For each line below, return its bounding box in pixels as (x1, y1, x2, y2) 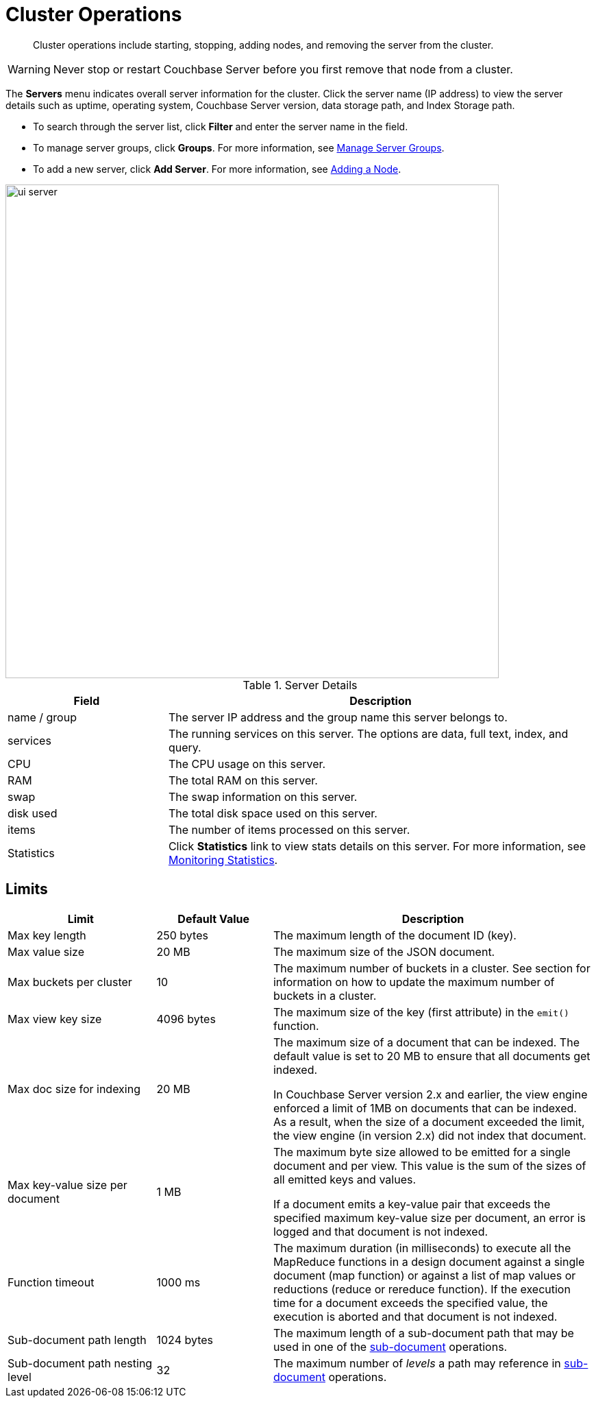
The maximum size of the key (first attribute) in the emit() (273, 1005, 569, 1019)
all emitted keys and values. (273, 1172, 417, 1186)
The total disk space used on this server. (168, 806, 377, 820)
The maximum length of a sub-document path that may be (273, 1326, 574, 1340)
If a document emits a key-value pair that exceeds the (273, 1197, 551, 1211)
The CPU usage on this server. (168, 756, 326, 771)
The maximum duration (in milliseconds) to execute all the (273, 1240, 571, 1255)
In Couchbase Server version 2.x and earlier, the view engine (273, 1087, 588, 1101)
